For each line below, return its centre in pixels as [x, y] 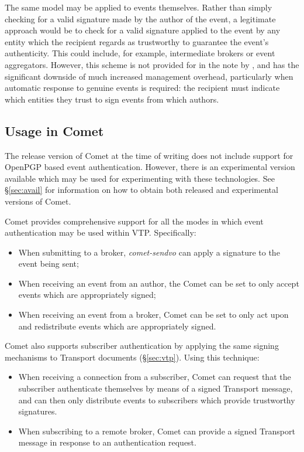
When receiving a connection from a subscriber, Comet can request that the [155, 377]
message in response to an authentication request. [107, 442]
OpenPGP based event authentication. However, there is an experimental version [150, 167]
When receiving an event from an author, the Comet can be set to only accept [159, 283]
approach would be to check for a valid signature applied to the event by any [143, 30]
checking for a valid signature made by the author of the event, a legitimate [140, 18]
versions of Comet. [38, 201]
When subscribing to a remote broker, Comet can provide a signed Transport [157, 431]
